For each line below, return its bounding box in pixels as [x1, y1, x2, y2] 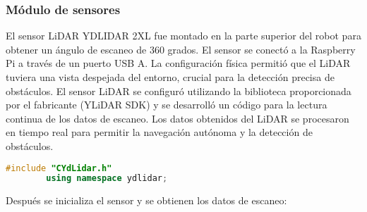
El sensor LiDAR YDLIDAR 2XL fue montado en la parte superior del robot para [6, 28, 361, 43]
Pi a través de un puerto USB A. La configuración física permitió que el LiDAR [6, 56, 351, 70]
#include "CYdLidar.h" [6, 163, 112, 173]
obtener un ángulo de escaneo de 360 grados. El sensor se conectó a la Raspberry [6, 42, 356, 56]
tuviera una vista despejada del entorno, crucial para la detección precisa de [6, 70, 335, 84]
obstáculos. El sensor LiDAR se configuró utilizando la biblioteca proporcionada [6, 83, 351, 98]
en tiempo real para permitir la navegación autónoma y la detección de [6, 125, 313, 139]
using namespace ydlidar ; [46, 173, 168, 184]
